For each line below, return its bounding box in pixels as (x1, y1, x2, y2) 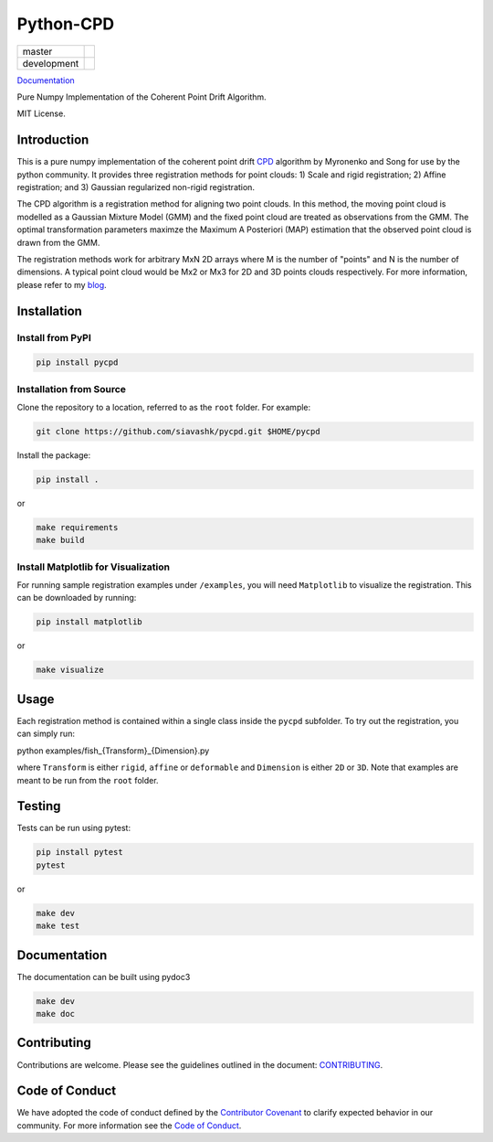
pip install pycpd (36, 358, 119, 368)
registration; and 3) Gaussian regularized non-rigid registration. (16, 182, 256, 193)
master (22, 45, 53, 58)
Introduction (16, 133, 89, 148)
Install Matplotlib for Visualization (16, 560, 171, 573)
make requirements (36, 522, 119, 532)
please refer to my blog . (16, 279, 107, 290)
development (22, 57, 79, 69)
